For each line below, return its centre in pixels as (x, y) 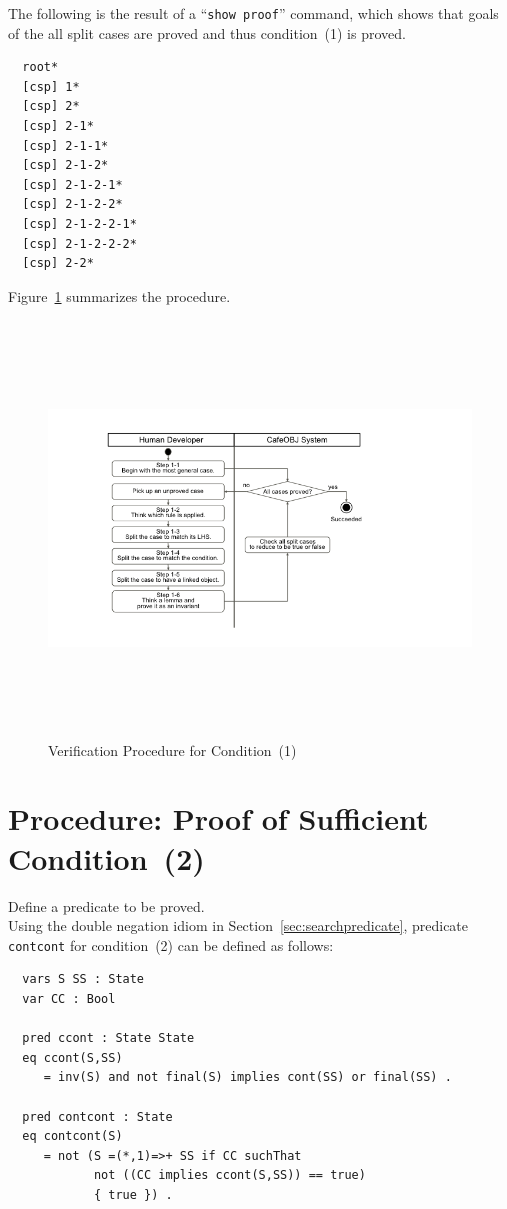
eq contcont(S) (72, 1136)
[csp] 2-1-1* (65, 145)
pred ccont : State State (108, 1038)
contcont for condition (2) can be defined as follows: (171, 944)
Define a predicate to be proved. (106, 905)
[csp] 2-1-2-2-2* (79, 243)
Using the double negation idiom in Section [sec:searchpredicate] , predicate (238, 925)
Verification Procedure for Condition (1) (172, 749)
